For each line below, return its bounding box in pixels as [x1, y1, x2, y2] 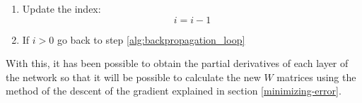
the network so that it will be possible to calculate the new [6, 69, 261, 84]
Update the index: [22, 1, 101, 16]
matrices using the [276, 69, 356, 84]
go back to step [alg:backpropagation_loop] [57, 32, 245, 47]
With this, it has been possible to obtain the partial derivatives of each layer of [6, 56, 349, 71]
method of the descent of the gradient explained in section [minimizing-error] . [6, 83, 341, 98]
